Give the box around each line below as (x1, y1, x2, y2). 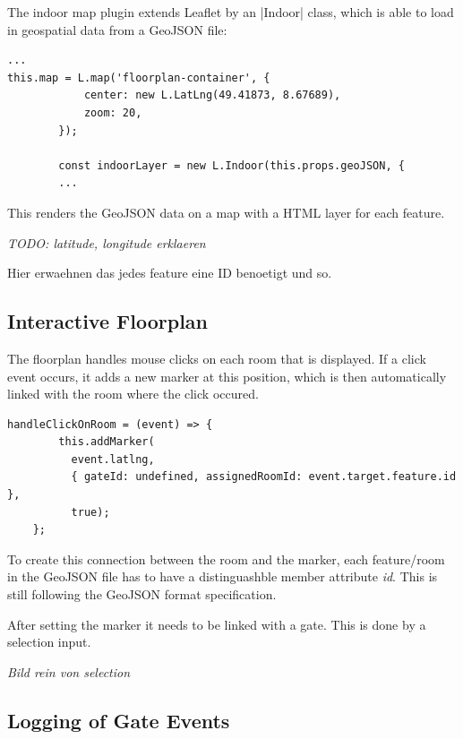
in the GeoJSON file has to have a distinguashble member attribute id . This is (7, 567, 438, 586)
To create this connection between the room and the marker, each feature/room (7, 549, 445, 568)
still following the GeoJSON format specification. (7, 585, 277, 604)
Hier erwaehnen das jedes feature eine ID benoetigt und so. (7, 263, 332, 282)
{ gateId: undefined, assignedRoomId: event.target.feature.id (71, 470, 457, 484)
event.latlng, (71, 452, 155, 466)
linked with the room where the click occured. (7, 384, 259, 403)
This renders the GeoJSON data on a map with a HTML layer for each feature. (7, 202, 445, 221)
